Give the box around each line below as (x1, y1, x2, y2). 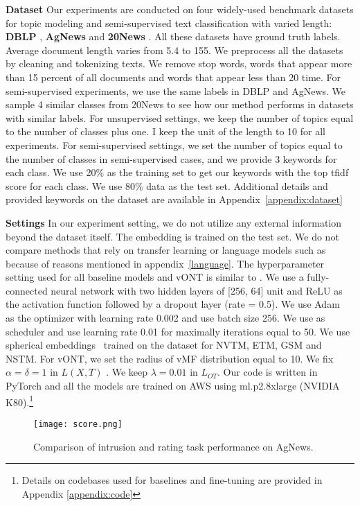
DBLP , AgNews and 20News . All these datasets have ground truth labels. (6, 29, 341, 44)
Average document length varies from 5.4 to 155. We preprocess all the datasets (6, 42, 343, 57)
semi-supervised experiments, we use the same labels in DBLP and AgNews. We (6, 83, 346, 98)
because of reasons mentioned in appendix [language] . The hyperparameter (6, 256, 325, 270)
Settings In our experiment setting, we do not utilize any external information (6, 215, 342, 229)
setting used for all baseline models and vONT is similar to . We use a (6, 270, 304, 284)
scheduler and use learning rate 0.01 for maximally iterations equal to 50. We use (6, 324, 350, 338)
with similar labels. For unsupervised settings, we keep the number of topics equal (6, 110, 354, 125)
